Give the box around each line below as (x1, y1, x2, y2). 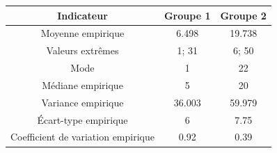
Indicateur (57, 8, 108, 22)
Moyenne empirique (40, 26, 125, 40)
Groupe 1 (164, 8, 211, 22)
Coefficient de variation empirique (10, 129, 155, 144)
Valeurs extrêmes (46, 43, 119, 58)
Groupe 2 (220, 8, 267, 22)
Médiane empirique (42, 77, 123, 92)
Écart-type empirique (37, 112, 128, 127)
